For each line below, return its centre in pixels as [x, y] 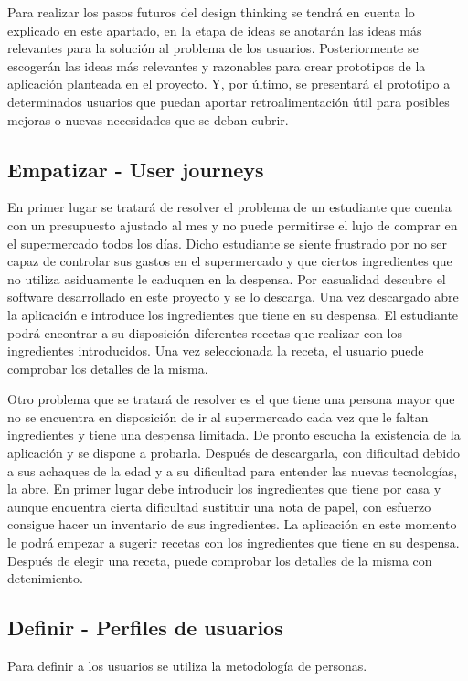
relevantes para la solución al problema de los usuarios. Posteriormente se [213, 48]
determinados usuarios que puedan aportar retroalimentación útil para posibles [229, 101]
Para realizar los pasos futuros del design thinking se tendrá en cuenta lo [211, 12]
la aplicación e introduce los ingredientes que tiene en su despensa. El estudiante [233, 314]
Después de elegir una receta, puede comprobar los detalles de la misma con [220, 560]
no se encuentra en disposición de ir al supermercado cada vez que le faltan [218, 416]
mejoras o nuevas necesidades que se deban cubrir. [148, 119]
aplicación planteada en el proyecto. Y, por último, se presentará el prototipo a [229, 84]
